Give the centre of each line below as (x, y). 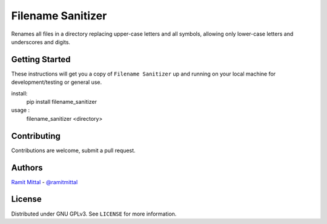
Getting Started (41, 59)
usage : (21, 110)
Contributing (36, 136)
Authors (27, 168)
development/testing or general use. (57, 82)
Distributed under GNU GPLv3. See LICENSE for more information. (94, 214)
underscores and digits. (41, 42)
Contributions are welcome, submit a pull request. (73, 150)
